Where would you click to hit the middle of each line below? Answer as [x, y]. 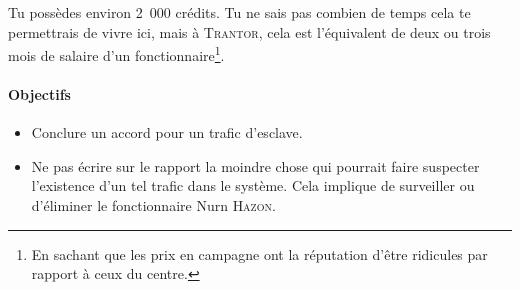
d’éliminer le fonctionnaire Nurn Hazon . [153, 205]
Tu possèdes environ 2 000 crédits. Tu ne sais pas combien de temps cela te [239, 12]
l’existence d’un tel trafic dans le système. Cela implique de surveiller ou [253, 185]
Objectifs [39, 94]
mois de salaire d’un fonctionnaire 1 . [116, 53]
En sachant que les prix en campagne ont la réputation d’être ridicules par [259, 253]
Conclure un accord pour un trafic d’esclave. [167, 132]
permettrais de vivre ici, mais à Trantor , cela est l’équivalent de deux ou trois [249, 31]
